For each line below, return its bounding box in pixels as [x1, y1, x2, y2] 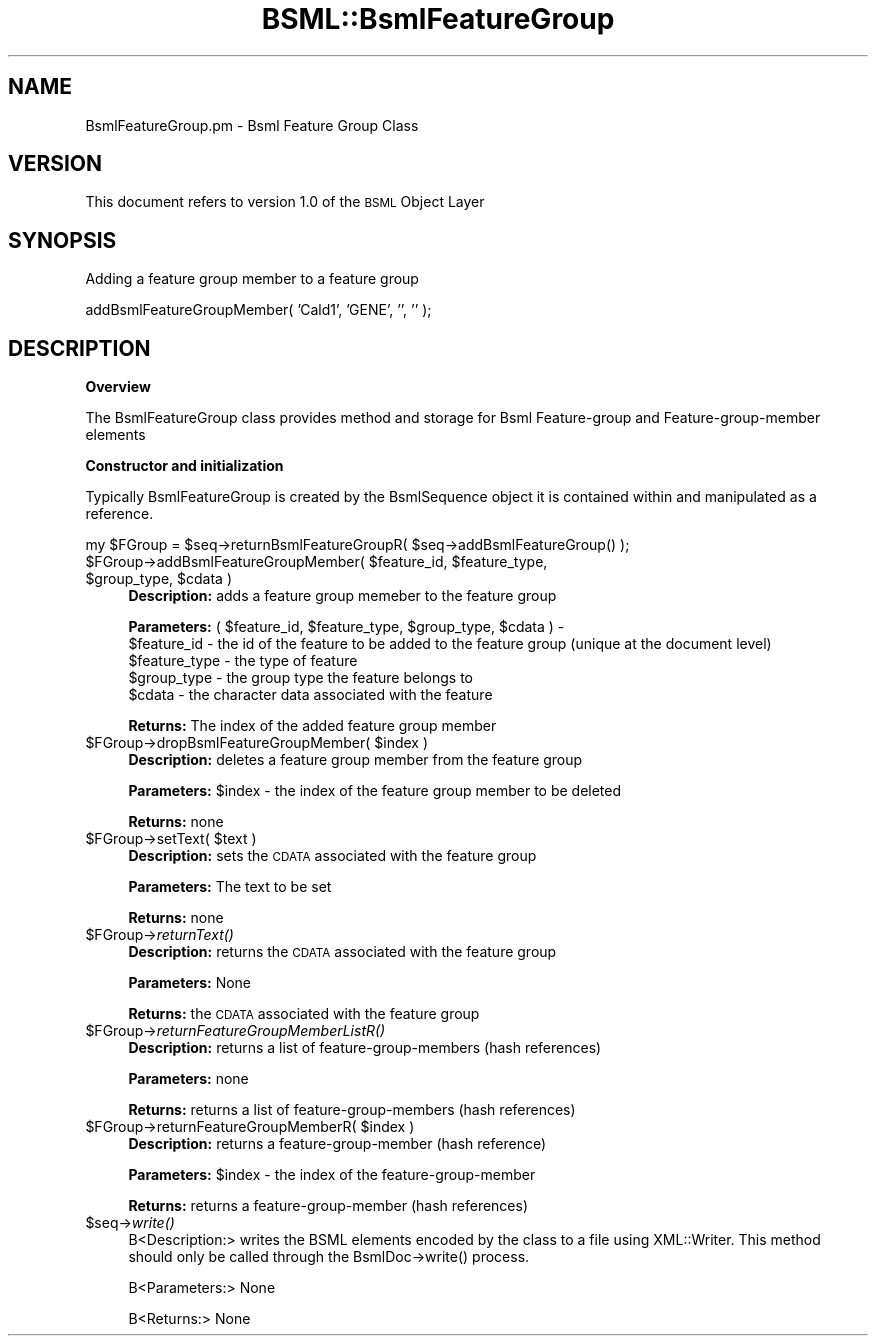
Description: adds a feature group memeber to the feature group [128, 587, 557, 605]
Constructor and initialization [85, 457, 284, 475]
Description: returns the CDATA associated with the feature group [128, 943, 557, 961]
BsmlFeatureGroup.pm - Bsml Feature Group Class [85, 116, 419, 134]
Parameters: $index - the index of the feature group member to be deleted [128, 782, 622, 800]
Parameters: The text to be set [128, 878, 332, 896]
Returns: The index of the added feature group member [128, 717, 497, 735]
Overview [85, 378, 151, 396]
